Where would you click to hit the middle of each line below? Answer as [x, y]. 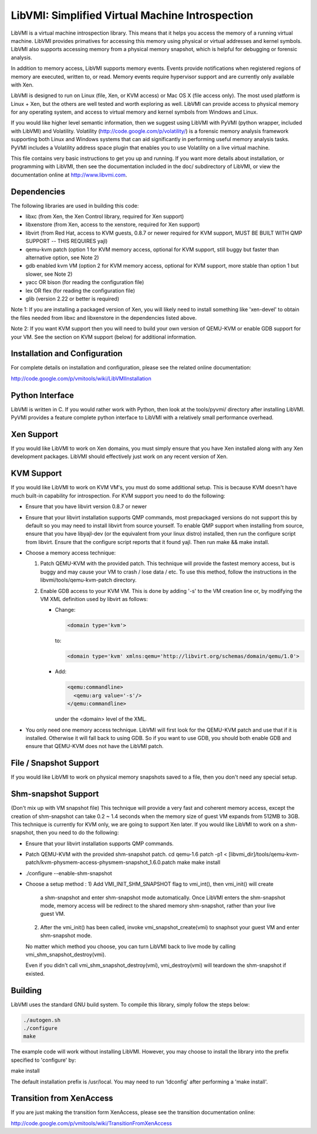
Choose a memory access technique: [71, 553]
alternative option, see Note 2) [62, 258]
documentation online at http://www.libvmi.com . [69, 175]
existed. [35, 973]
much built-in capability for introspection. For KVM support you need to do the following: [118, 496]
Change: [65, 610]
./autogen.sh [42, 1020]
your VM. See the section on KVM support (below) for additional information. [104, 337]
